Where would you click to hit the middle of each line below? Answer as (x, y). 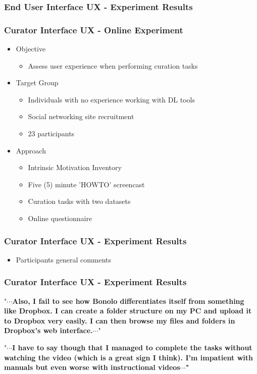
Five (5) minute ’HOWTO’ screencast (86, 184)
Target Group (37, 83)
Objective (31, 49)
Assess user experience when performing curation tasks (113, 65)
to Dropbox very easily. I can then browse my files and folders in (120, 320)
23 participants (51, 133)
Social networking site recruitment (81, 116)
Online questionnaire (60, 218)
